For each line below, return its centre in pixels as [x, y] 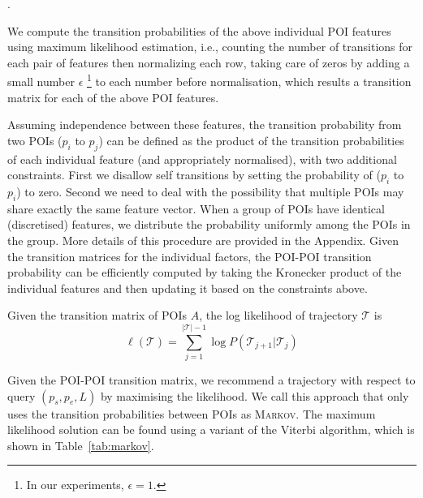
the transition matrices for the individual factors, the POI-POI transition [190, 256]
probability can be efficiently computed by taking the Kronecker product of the [205, 272]
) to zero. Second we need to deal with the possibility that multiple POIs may [210, 191]
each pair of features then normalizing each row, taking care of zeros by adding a [209, 62]
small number [41, 82]
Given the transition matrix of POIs [97, 315]
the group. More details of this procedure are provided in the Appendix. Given [203, 240]
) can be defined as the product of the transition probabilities [251, 140]
